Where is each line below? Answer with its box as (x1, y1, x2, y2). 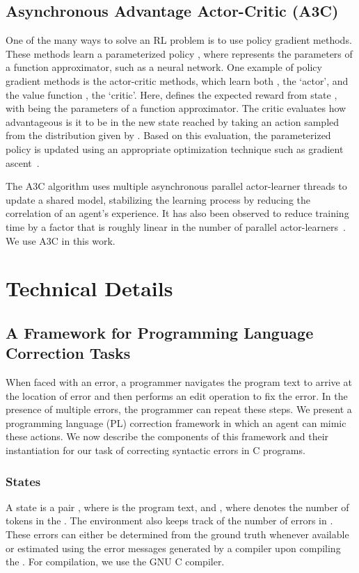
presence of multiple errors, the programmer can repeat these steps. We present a (6, 402, 352, 417)
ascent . (6, 155, 40, 170)
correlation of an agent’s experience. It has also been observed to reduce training (6, 206, 349, 220)
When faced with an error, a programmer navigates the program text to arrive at (6, 375, 352, 389)
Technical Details (6, 274, 173, 302)
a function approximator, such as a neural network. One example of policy (6, 60, 322, 74)
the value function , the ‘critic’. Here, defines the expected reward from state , (6, 87, 337, 102)
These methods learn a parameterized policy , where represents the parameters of (6, 46, 353, 60)
